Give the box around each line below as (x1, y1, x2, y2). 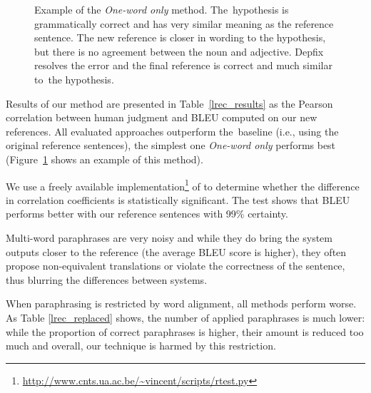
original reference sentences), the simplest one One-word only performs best (6, 138, 336, 153)
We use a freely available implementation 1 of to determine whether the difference (6, 176, 360, 193)
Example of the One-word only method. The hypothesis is (34, 2, 289, 16)
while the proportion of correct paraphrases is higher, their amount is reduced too (6, 324, 364, 339)
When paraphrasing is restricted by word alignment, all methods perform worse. (6, 296, 357, 311)
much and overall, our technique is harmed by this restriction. (6, 338, 276, 353)
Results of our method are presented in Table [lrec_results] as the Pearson (6, 96, 333, 111)
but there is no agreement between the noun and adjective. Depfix (34, 44, 324, 58)
